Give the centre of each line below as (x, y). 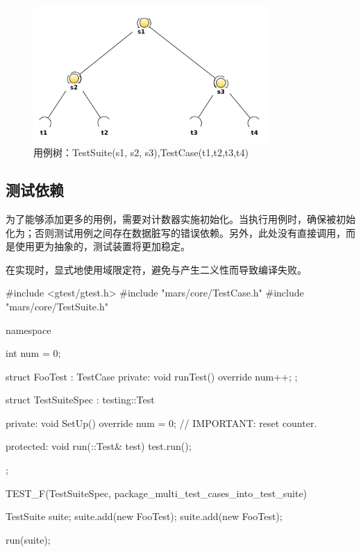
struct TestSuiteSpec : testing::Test (80, 400)
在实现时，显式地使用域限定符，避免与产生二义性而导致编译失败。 (156, 269)
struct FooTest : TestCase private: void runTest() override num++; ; (152, 376)
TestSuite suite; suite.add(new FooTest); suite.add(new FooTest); (144, 516)
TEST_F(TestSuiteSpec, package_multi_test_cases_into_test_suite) (157, 493)
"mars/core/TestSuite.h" (57, 306)
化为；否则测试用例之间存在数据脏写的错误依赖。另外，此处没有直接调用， (176, 232)
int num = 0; (33, 353)
